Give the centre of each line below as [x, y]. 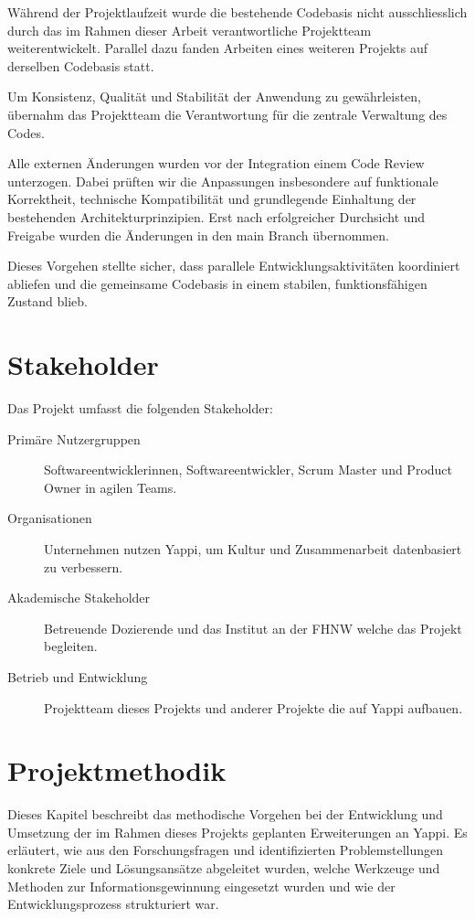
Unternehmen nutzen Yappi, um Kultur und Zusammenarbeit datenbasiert [253, 549]
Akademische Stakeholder [79, 598]
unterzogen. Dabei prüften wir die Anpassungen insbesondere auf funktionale [223, 181]
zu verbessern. [84, 566]
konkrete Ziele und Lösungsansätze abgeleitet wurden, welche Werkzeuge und [224, 868]
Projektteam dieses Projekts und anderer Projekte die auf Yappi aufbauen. [253, 707]
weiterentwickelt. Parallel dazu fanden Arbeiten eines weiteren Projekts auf [218, 48]
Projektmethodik [117, 770]
